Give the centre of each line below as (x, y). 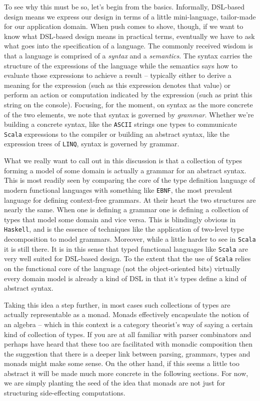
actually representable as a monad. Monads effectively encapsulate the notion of (126, 314)
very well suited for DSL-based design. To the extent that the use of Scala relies (127, 258)
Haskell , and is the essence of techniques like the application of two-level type (124, 229)
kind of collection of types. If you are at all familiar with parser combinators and (128, 334)
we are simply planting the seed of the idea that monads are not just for (115, 383)
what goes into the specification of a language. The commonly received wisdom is (128, 46)
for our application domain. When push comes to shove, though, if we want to (124, 26)
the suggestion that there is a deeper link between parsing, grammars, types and (127, 353)
